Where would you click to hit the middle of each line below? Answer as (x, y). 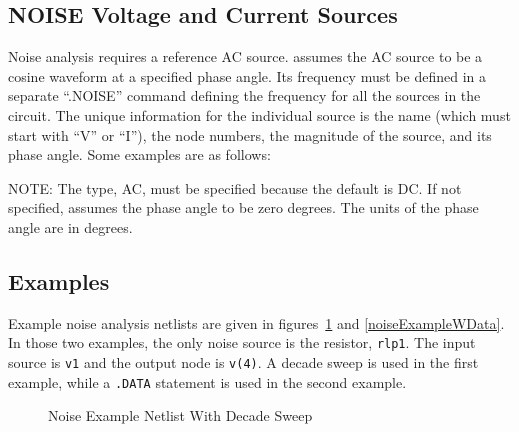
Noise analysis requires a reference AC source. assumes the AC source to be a (245, 56)
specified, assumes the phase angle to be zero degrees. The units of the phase (243, 207)
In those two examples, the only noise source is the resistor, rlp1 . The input (242, 342)
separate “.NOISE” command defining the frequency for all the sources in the (244, 95)
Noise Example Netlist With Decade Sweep (180, 415)
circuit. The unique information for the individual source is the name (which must (259, 114)
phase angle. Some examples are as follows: (139, 154)
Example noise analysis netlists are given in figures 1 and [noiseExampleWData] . (256, 322)
